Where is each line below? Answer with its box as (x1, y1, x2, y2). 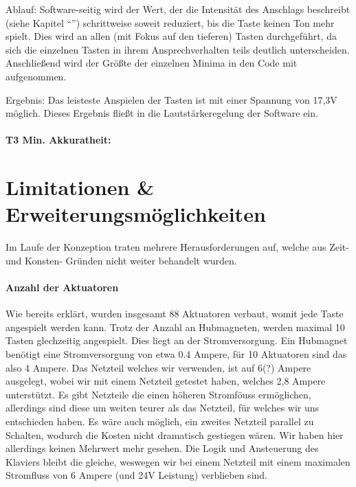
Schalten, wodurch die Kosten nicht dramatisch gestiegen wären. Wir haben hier (5, 427, 344, 442)
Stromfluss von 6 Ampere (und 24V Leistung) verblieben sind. (5, 468, 267, 482)
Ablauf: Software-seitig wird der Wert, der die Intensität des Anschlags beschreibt (5, 2, 351, 16)
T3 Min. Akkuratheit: (5, 133, 111, 147)
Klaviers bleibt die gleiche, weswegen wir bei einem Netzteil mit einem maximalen (5, 454, 351, 468)
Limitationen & (5, 173, 155, 201)
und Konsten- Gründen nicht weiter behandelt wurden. (5, 253, 237, 267)
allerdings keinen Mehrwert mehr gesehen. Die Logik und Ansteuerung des (5, 441, 319, 455)
